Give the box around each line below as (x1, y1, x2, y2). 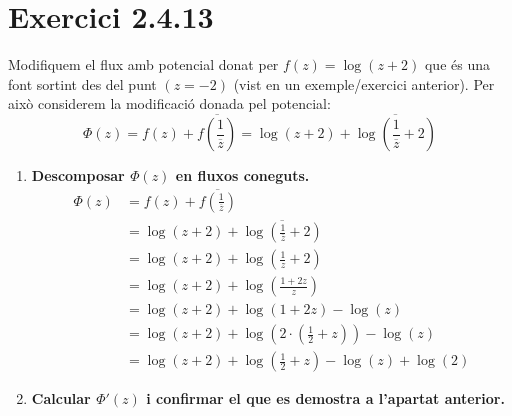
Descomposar (31, 165, 125, 186)
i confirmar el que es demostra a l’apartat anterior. (146, 388, 505, 409)
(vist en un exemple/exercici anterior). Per (233, 73, 495, 94)
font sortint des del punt (8, 73, 157, 94)
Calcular (31, 388, 91, 409)
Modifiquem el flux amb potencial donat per (8, 54, 279, 75)
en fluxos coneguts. (175, 165, 310, 186)
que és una (424, 54, 490, 75)
